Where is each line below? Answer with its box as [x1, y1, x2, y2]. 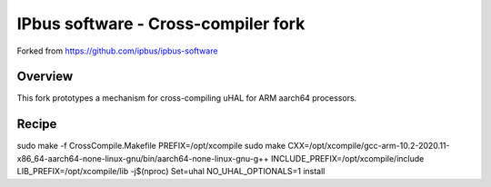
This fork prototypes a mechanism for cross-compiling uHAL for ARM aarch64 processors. [16, 93, 357, 103]
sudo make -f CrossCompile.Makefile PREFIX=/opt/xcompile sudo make [16, 141, 286, 152]
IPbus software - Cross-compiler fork [16, 14, 306, 34]
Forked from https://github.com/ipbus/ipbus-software [16, 45, 218, 56]
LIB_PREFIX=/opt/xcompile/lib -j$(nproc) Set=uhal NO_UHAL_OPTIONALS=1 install [16, 166, 326, 177]
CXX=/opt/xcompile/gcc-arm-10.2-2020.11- [287, 141, 450, 152]
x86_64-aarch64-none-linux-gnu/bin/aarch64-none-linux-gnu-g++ [16, 153, 270, 163]
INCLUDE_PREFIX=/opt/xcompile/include [271, 153, 425, 163]
